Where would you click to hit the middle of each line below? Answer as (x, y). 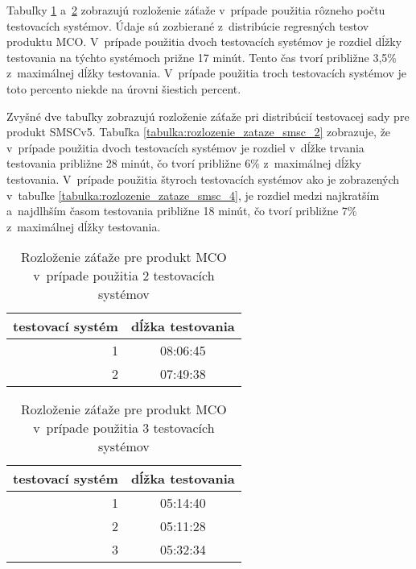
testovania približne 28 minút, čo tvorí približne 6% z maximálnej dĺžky (184, 163)
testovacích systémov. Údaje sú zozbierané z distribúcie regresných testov (188, 25)
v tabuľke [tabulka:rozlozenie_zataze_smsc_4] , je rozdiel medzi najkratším (193, 195)
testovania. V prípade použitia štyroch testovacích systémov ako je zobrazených (203, 179)
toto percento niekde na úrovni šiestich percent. (124, 88)
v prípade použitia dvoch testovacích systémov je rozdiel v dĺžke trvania (185, 147)
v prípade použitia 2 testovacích (124, 276)
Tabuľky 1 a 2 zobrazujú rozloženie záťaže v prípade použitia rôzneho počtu (196, 10)
